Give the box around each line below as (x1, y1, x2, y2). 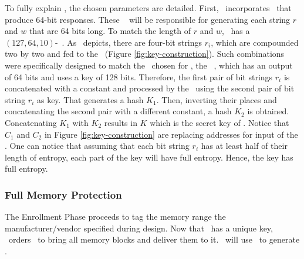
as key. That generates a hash (36, 93, 144, 105)
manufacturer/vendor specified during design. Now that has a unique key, (5, 221, 273, 234)
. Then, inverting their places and (156, 93, 277, 105)
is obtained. (247, 105, 289, 117)
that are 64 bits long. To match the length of (29, 25, 191, 37)
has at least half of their (201, 139, 288, 152)
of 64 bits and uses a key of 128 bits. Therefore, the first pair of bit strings (5, 70, 273, 83)
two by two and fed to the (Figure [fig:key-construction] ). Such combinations (5, 47, 285, 60)
